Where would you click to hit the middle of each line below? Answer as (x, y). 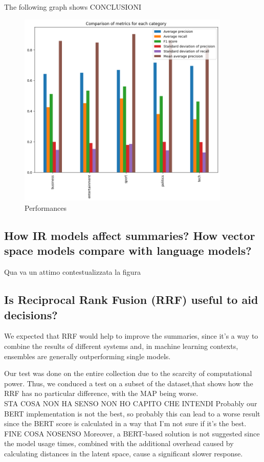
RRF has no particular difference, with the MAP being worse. (101, 393)
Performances (46, 207)
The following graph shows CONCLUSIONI (73, 7)
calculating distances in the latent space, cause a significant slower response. (124, 453)
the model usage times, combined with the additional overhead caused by (119, 443)
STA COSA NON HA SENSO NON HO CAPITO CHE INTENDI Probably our (131, 403)
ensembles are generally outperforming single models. (87, 356)
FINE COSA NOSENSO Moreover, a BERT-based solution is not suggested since (132, 433)
